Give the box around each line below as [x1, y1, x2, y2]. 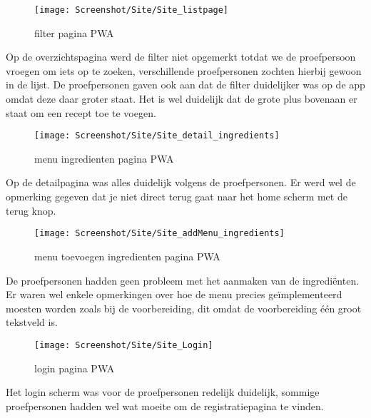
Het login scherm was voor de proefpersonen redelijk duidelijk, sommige [6, 384, 320, 399]
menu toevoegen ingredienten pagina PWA [34, 248, 220, 263]
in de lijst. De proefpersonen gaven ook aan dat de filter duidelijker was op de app [6, 77, 365, 92]
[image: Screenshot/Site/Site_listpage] [34, 5, 229, 15]
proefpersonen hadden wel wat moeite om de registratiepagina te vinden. [6, 398, 324, 413]
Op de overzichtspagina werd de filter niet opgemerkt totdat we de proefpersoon [6, 49, 356, 64]
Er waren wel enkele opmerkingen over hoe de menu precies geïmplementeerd [6, 287, 342, 302]
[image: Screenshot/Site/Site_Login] [34, 340, 213, 350]
